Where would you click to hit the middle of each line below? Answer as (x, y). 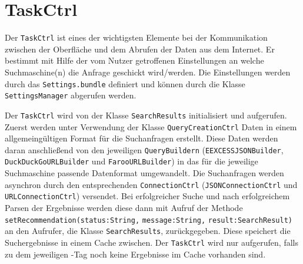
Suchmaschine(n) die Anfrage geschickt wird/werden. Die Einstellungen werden (148, 72)
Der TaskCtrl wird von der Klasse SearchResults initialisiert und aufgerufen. (146, 115)
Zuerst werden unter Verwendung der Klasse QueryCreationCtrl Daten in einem (151, 126)
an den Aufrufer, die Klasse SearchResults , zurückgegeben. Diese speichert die (148, 231)
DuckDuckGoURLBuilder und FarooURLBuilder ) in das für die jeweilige (131, 161)
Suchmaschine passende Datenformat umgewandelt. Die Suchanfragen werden (144, 173)
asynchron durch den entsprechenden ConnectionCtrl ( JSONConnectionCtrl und (151, 184)
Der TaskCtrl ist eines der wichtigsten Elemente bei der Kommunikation (136, 37)
